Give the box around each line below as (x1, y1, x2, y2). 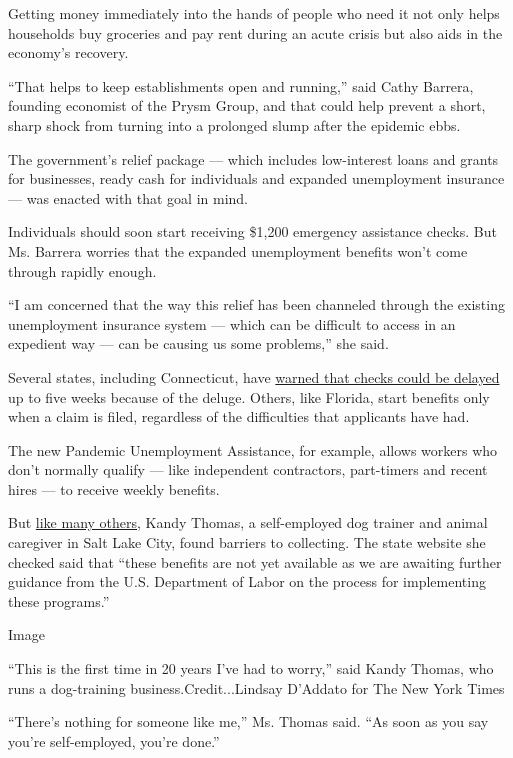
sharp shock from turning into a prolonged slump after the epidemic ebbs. (8, 114, 461, 135)
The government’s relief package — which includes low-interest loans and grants (8, 148, 499, 169)
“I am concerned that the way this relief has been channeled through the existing (8, 294, 505, 315)
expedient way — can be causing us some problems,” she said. (8, 333, 389, 354)
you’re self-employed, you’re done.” (8, 730, 220, 751)
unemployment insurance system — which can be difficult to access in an (8, 313, 456, 334)
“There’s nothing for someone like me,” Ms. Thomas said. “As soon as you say (8, 711, 489, 732)
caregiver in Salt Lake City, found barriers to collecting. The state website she (8, 532, 486, 553)
